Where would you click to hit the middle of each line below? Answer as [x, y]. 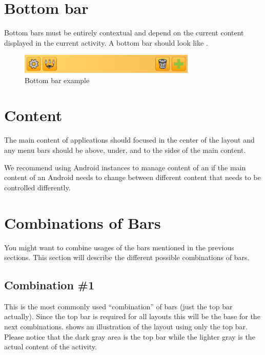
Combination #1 [49, 285]
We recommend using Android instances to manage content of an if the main [125, 167]
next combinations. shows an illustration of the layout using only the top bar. [126, 327]
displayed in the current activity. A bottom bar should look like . [106, 42]
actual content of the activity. [50, 347]
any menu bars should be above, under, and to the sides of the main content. [125, 150]
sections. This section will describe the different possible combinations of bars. [127, 257]
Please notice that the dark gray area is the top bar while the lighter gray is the [130, 336]
